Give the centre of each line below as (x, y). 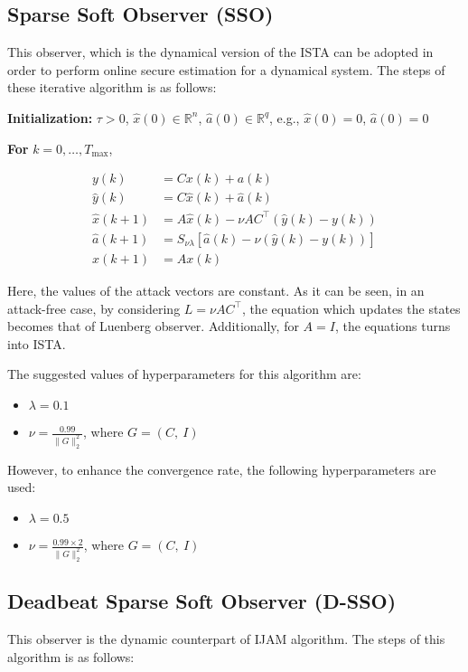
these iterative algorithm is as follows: (112, 87)
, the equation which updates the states (351, 308)
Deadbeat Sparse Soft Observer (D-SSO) (202, 601)
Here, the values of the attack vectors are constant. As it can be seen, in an (216, 291)
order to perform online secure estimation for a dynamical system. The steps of (226, 69)
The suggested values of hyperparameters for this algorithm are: (184, 374)
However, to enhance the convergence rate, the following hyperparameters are (222, 469)
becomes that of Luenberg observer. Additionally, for (153, 326)
